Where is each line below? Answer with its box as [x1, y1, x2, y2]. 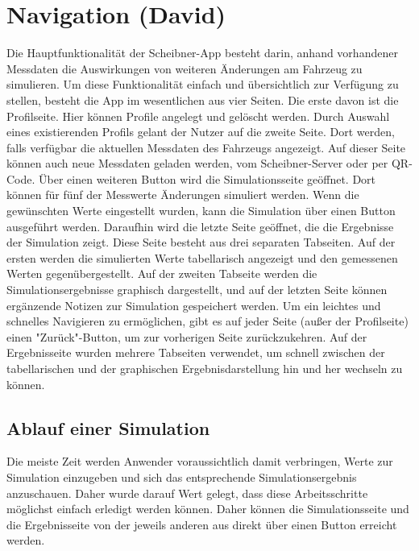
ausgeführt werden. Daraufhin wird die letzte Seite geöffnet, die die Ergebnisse [6, 217, 394, 234]
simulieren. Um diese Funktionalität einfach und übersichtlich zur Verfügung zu [6, 76, 399, 93]
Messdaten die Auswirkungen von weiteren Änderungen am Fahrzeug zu [6, 60, 363, 77]
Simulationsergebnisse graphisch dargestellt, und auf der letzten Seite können [6, 281, 388, 298]
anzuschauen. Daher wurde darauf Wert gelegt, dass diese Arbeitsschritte [6, 484, 368, 501]
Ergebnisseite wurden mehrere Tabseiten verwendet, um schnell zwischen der [6, 344, 385, 361]
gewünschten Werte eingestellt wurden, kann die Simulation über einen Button [6, 202, 396, 219]
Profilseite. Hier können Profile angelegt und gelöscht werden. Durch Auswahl [6, 107, 390, 124]
